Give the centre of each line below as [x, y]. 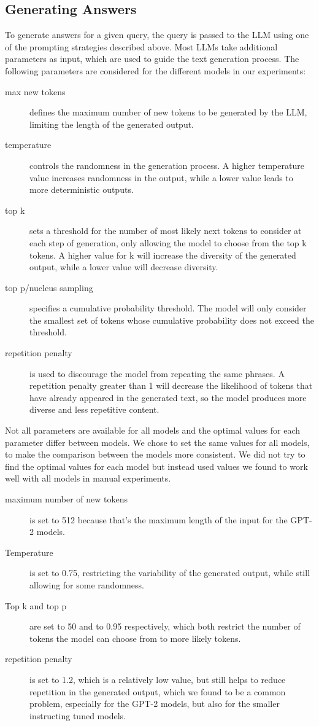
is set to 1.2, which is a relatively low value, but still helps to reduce [158, 679]
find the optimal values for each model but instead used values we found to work [156, 466]
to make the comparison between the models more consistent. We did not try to [155, 454]
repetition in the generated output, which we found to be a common [158, 691]
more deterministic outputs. [82, 189]
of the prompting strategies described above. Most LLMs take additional [141, 46]
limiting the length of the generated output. [112, 124]
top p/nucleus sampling [49, 287]
